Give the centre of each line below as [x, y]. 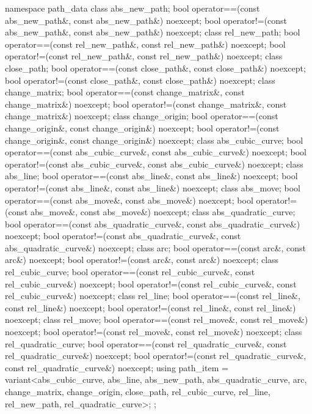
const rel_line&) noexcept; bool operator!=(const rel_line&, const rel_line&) [151, 307]
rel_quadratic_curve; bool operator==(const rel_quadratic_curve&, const [146, 343]
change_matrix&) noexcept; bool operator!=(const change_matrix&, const [146, 104]
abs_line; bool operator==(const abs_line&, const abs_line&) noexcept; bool [151, 176]
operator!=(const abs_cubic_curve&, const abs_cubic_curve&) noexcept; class [154, 164]
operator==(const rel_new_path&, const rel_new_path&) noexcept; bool [145, 44]
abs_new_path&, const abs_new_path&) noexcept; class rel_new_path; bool [153, 32]
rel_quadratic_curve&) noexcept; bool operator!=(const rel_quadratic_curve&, [156, 356]
